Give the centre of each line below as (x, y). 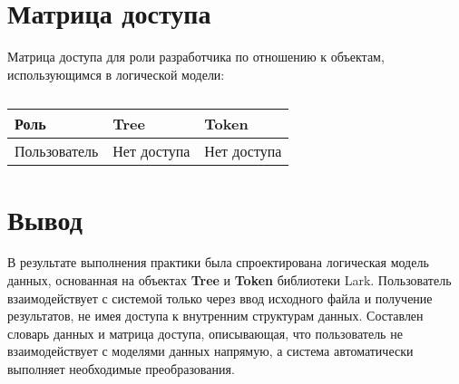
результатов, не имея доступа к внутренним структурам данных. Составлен (215, 316)
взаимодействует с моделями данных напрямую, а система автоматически (210, 351)
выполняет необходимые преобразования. (121, 369)
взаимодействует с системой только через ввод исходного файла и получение (220, 298)
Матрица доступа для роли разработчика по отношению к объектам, (196, 57)
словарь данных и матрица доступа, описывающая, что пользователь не (205, 333)
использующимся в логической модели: (116, 74)
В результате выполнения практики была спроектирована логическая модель (218, 262)
